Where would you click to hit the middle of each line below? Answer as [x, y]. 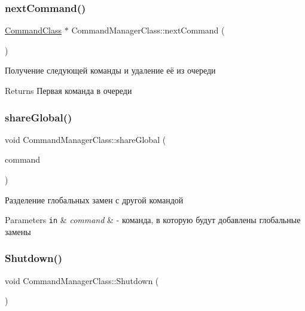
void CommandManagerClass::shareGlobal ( [86, 139]
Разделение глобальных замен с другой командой [94, 199]
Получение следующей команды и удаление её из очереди [110, 70]
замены [18, 231]
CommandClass [33, 30]
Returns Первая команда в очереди [68, 90]
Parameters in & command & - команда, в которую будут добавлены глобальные [153, 220]
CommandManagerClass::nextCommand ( [148, 30]
